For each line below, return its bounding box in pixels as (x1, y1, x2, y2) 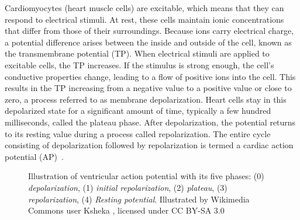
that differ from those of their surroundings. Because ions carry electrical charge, (5, 25, 294, 37)
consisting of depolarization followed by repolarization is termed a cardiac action (5, 139, 294, 151)
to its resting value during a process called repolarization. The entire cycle (5, 127, 271, 139)
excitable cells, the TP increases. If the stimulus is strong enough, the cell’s (5, 58, 274, 71)
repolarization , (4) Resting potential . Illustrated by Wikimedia (28, 193, 250, 205)
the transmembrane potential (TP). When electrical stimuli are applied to (5, 47, 270, 60)
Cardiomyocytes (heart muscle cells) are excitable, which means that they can (5, 2, 284, 13)
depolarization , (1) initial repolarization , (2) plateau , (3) (28, 181, 227, 193)
